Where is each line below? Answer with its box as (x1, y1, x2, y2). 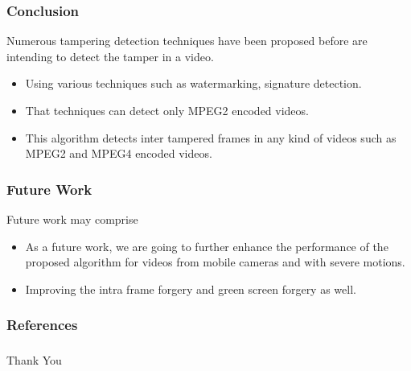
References (6, 315, 78, 335)
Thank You (6, 352, 62, 369)
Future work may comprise (6, 211, 138, 227)
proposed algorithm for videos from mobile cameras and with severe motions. (25, 254, 405, 270)
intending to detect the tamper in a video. (6, 47, 214, 64)
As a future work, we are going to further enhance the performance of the (25, 237, 388, 254)
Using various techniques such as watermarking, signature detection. (25, 75, 362, 92)
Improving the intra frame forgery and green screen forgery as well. (25, 280, 356, 297)
